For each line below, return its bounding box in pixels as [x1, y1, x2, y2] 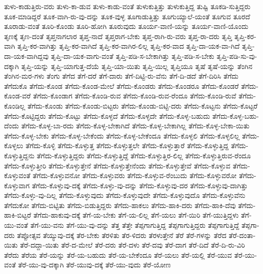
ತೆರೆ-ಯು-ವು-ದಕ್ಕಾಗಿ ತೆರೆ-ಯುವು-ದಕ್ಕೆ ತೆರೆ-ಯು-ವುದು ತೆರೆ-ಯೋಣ [18, 259, 171, 270]
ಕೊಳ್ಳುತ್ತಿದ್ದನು [4, 150, 34, 160]
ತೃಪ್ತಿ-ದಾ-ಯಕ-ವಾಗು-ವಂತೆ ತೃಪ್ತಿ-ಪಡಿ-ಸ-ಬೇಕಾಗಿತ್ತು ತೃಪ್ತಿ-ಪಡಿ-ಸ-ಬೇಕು [51, 50, 214, 61]
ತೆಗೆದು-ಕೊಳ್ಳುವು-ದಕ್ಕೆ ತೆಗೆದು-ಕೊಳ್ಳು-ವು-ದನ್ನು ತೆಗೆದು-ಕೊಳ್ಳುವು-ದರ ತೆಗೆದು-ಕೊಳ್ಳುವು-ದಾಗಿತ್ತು [31, 180, 248, 190]
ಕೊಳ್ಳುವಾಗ [4, 180, 30, 190]
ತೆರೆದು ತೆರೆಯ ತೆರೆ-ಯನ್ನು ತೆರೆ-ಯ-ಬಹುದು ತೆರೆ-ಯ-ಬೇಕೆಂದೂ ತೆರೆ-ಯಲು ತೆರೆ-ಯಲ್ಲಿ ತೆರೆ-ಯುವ [4, 249, 232, 260]
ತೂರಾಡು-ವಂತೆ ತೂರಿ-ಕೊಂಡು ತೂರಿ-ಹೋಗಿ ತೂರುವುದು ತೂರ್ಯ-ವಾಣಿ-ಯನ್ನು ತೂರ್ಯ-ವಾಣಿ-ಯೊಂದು [4, 21, 248, 31]
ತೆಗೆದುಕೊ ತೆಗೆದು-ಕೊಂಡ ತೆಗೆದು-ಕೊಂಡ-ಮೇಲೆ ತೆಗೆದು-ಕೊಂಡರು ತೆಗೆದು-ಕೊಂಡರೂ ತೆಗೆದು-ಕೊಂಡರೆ [4, 80, 239, 91]
